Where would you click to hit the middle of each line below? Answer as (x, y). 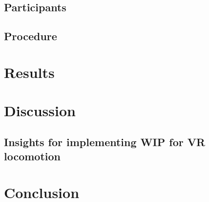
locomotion (32, 156)
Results (29, 72)
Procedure (31, 36)
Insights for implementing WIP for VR (105, 141)
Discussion (40, 111)
